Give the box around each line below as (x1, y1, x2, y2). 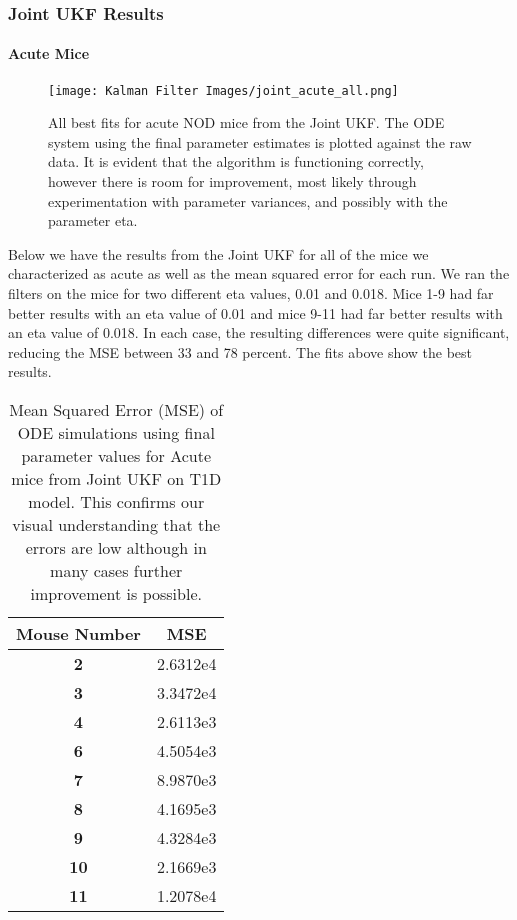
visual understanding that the (12, 513, 221, 537)
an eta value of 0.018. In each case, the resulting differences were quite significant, (8, 322, 510, 343)
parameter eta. (48, 210, 138, 231)
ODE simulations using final (17, 421, 215, 445)
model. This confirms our (28, 490, 205, 514)
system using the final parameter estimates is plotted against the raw (48, 131, 472, 152)
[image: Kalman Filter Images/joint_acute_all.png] (48, 83, 399, 98)
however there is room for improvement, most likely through (48, 171, 417, 192)
